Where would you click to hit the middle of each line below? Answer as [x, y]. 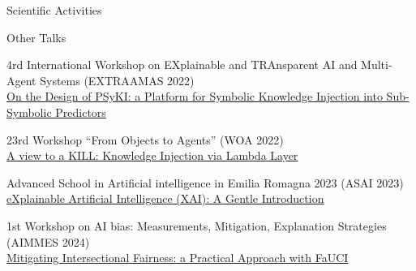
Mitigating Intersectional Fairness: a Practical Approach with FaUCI [178, 258]
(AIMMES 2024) [48, 241]
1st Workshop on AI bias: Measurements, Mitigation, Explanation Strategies [197, 225]
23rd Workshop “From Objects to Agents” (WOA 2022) [145, 139]
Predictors [81, 112]
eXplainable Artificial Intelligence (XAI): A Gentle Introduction [165, 198]
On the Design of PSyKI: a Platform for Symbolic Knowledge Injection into [195, 96]
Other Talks [36, 37]
